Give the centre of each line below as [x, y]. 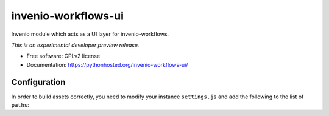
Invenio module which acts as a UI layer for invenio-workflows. [90, 34]
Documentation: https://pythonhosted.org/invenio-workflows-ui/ [107, 64]
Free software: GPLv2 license [63, 56]
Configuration [38, 82]
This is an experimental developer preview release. [75, 45]
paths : [20, 105]
